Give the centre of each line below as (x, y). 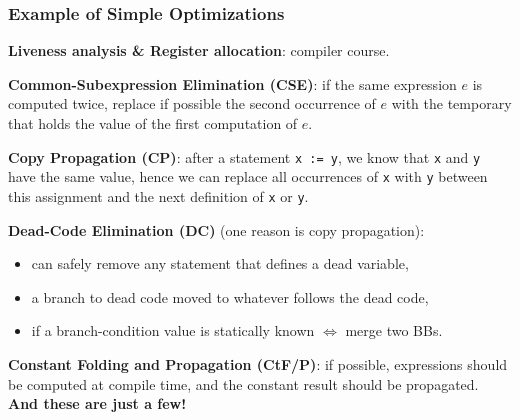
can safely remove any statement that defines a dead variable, (220, 263)
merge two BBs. (394, 330)
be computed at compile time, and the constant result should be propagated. (243, 383)
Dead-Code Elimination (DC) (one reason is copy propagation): (216, 229)
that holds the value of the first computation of (153, 123)
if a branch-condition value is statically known (173, 330)
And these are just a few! (97, 403)
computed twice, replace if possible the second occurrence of (192, 103)
